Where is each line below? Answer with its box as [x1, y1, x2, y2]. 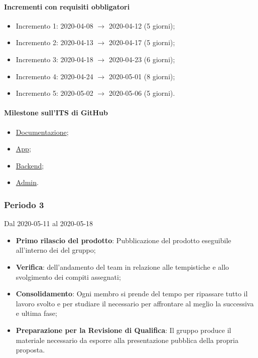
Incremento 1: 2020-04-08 [16, 20, 93, 31]
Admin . [16, 177, 39, 188]
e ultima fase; [16, 308, 57, 318]
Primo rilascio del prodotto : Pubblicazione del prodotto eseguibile [16, 235, 231, 245]
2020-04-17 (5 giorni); [108, 37, 175, 48]
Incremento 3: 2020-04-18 [16, 54, 93, 64]
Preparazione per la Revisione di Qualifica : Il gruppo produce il [16, 324, 231, 335]
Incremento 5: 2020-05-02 [16, 88, 93, 98]
